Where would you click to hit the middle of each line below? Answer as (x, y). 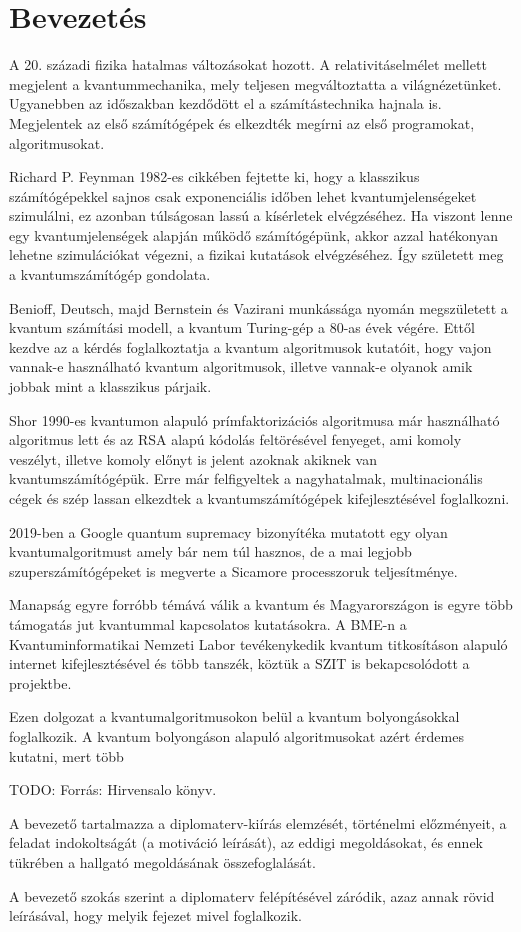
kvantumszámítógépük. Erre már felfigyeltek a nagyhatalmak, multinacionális (246, 478)
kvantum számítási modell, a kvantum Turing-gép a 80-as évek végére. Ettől (242, 327)
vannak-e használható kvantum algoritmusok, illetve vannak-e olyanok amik (241, 366)
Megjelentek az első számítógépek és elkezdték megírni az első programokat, (242, 122)
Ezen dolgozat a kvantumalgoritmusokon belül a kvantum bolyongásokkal (234, 716)
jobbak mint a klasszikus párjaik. (110, 386)
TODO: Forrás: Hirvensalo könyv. (113, 789)
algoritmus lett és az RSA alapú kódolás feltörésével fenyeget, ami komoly (235, 439)
